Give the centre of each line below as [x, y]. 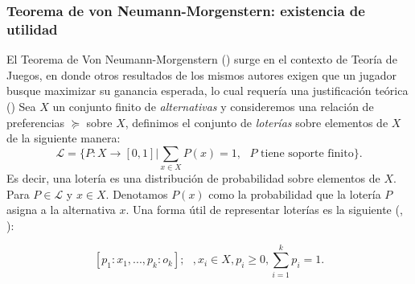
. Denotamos [137, 193]
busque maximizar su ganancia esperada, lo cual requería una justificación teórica [207, 91]
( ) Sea [21, 106]
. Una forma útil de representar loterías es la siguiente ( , [264, 210]
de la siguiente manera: [64, 138]
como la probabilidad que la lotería [295, 193]
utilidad [32, 29]
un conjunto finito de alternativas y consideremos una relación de [213, 106]
